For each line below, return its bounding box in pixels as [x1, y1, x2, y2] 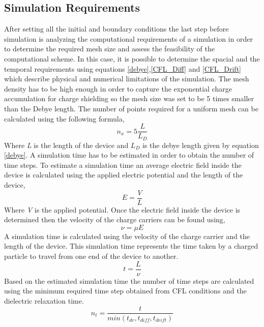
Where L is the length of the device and [4, 139, 129, 150]
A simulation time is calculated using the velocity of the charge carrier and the [4, 230, 250, 241]
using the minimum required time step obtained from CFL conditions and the [4, 285, 247, 296]
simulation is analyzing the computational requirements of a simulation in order [4, 33, 253, 44]
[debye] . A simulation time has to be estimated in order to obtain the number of [4, 150, 254, 160]
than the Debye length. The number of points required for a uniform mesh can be [4, 103, 258, 113]
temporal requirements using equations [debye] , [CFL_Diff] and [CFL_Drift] [4, 63, 241, 74]
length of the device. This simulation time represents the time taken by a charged [4, 241, 258, 251]
